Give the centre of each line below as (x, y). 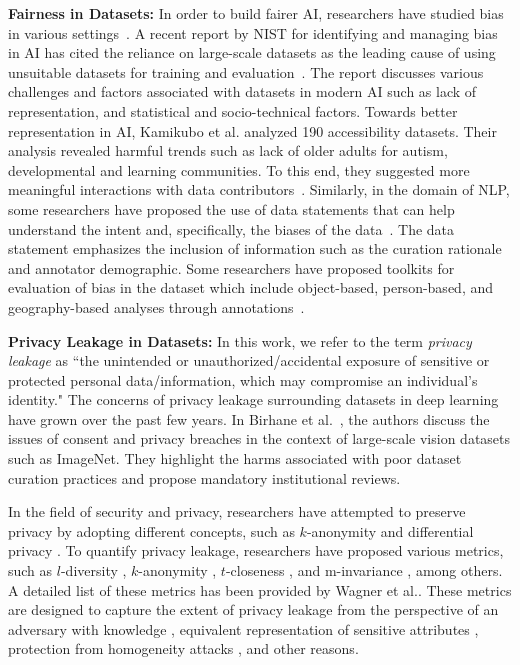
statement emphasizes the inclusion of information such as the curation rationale (255, 248)
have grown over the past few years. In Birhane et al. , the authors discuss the (249, 418)
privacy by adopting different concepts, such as (151, 530)
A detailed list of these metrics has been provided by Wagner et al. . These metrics (260, 589)
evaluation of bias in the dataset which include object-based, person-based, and (250, 287)
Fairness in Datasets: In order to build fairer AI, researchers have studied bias (256, 13)
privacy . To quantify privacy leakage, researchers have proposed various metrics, (256, 550)
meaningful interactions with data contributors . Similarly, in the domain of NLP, (259, 189)
